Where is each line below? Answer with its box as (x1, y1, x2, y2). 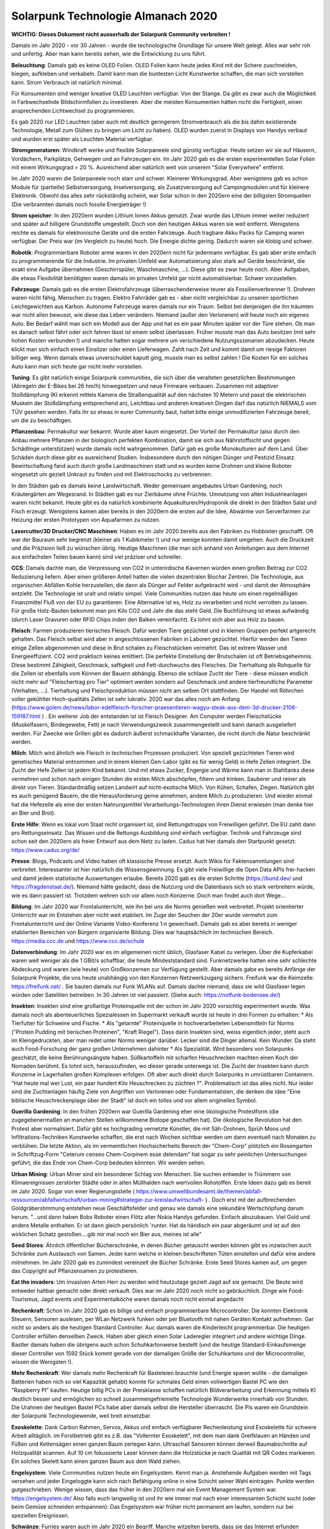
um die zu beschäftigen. (11, 416, 73, 424)
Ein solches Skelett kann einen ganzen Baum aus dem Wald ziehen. (11, 1457, 182, 1465)
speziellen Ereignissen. (11, 1511, 70, 1519)
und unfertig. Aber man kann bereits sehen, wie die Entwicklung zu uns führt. (11, 50, 206, 57)
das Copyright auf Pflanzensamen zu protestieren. (11, 1267, 139, 1275)
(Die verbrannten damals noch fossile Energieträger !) (11, 201, 147, 208)
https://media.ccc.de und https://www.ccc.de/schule (11, 937, 145, 944)
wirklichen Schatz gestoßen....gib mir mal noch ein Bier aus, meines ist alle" (11, 1230, 202, 1238)
